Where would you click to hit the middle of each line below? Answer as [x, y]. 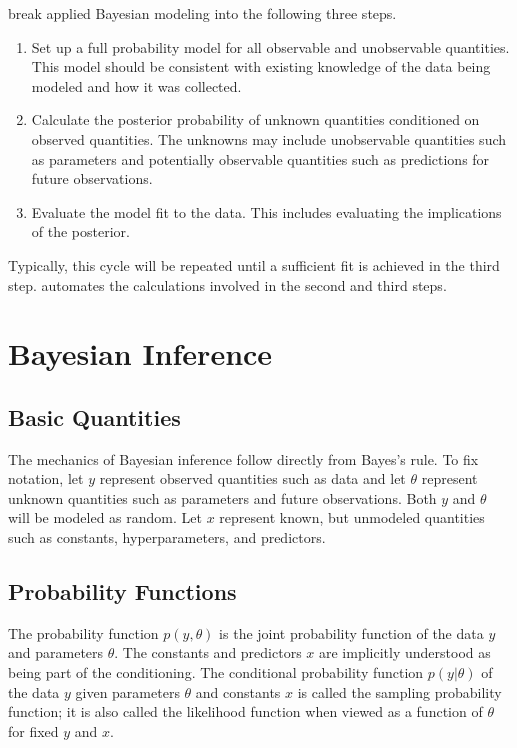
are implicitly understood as [405, 652]
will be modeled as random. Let [105, 517]
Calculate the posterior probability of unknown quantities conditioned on [255, 119]
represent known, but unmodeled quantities [352, 517]
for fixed [33, 730]
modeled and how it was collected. [136, 85]
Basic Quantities [94, 416]
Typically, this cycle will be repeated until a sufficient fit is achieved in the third [254, 264]
